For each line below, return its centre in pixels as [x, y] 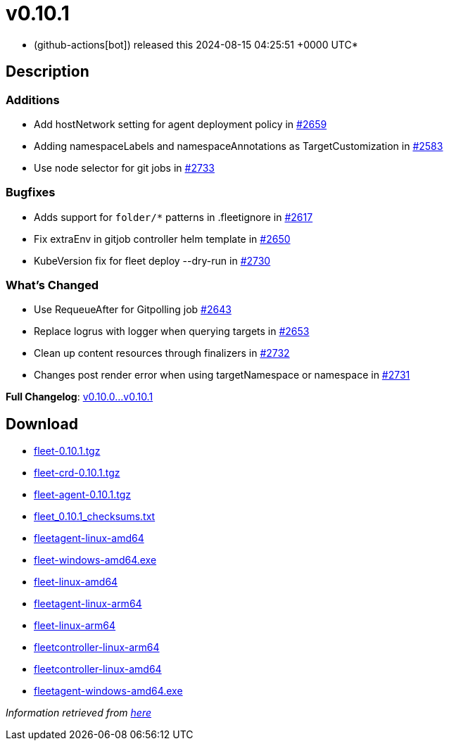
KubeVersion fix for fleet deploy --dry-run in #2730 [152, 260]
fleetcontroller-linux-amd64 [98, 669]
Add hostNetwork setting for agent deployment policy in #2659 [181, 124]
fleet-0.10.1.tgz [67, 451]
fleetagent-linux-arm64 [88, 604]
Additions [33, 100]
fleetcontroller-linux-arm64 [97, 647]
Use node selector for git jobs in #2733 [124, 167]
